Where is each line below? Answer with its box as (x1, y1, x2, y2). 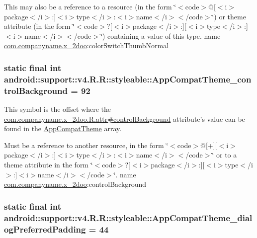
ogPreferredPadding (4, 223, 86, 235)
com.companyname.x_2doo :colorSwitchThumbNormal (4, 40, 169, 51)
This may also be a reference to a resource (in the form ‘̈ (4, 1, 176, 11)
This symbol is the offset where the (4, 104, 111, 114)
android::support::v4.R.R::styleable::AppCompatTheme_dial (4, 211, 253, 224)
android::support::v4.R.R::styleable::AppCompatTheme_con (4, 73, 252, 85)
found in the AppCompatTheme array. (4, 123, 122, 134)
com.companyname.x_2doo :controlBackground (4, 179, 147, 189)
